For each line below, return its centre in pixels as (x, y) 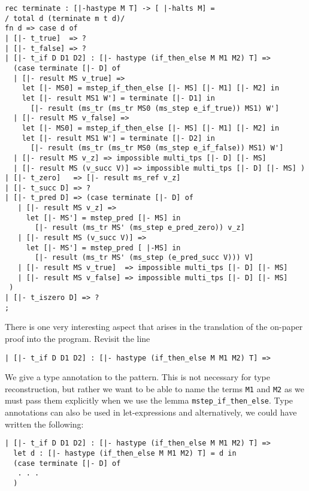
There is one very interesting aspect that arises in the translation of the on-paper (154, 327)
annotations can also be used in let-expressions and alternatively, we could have (151, 412)
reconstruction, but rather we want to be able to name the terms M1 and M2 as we (154, 388)
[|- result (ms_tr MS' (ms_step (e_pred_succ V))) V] (144, 258)
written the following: (44, 424)
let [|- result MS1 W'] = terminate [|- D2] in (118, 138)
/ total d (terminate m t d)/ (65, 18)
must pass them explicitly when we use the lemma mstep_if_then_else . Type (149, 400)
